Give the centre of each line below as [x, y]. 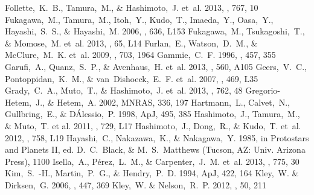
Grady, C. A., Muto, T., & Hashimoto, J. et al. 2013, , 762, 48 [124, 90]
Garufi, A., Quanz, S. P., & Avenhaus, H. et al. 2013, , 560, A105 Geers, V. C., [156, 66]
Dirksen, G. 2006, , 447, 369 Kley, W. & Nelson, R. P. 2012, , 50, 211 [136, 184]
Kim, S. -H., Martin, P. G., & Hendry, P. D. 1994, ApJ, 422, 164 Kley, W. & [152, 173]
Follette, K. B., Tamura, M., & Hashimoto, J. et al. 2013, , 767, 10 [132, 7]
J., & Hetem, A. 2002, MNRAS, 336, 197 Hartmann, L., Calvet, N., [162, 102]
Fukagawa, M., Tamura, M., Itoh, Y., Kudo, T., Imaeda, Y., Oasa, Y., [139, 19]
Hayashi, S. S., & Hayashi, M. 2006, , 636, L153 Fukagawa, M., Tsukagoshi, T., [155, 31]
